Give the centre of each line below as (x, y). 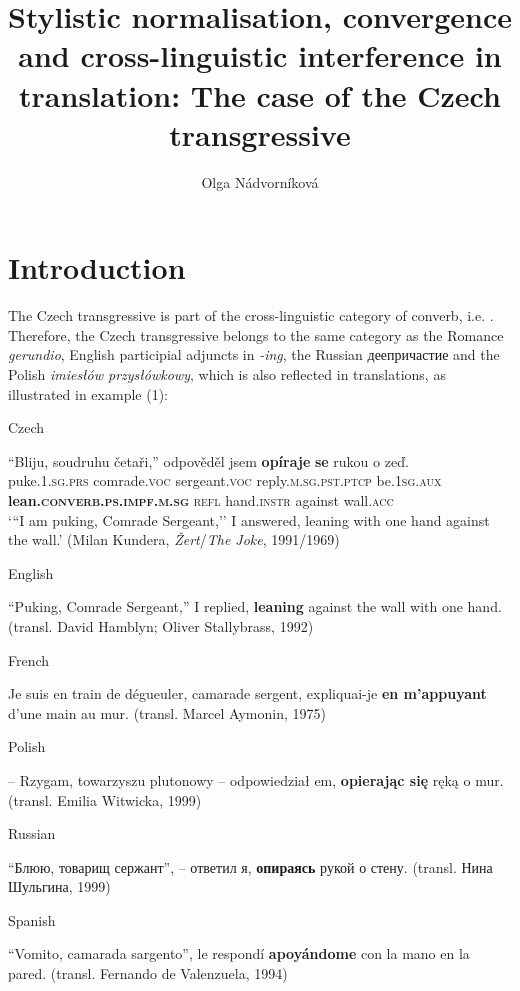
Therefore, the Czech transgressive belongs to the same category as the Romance (256, 334)
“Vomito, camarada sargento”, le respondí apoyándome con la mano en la (239, 953)
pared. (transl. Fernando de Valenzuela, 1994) (148, 973)
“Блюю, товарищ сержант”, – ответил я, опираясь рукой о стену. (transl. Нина (250, 866)
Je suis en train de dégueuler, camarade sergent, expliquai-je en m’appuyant (247, 693)
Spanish (32, 919)
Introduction (97, 267)
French (29, 659)
